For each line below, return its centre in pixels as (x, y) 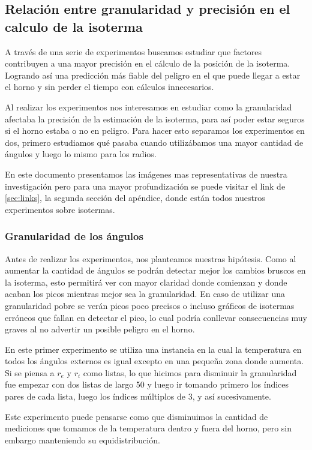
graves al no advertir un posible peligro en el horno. (100, 329)
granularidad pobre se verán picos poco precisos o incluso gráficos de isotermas (150, 305)
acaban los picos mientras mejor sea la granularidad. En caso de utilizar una (145, 294)
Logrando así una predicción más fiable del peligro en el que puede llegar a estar (153, 75)
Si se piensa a (30, 372)
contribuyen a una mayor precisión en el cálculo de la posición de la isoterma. (148, 63)
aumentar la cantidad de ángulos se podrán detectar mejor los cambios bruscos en (155, 270)
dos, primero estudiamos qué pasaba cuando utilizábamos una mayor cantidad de (154, 142)
